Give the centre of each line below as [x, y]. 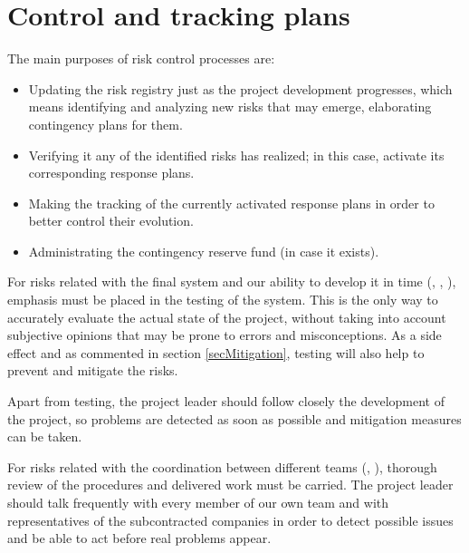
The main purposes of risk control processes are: [141, 58]
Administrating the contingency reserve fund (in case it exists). [204, 251]
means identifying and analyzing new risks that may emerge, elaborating [230, 107]
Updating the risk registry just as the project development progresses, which [240, 88]
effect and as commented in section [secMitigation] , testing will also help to [216, 352]
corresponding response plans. [111, 173]
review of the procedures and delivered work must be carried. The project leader [230, 485]
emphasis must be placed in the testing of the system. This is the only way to [223, 300]
